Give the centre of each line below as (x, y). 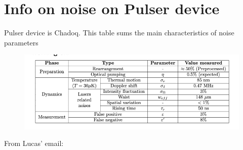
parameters (21, 42)
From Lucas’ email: (34, 143)
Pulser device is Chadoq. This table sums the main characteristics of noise (119, 33)
